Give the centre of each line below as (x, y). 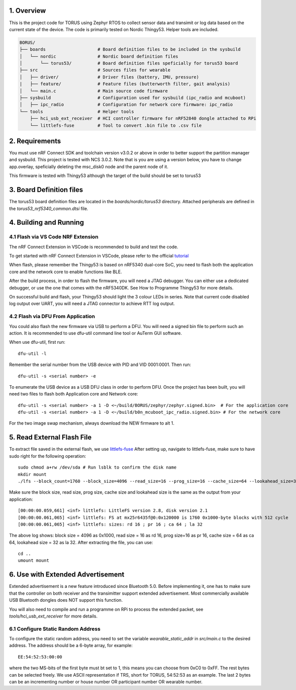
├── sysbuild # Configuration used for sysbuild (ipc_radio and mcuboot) (133, 98)
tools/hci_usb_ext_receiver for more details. (53, 616)
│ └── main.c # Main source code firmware (94, 91)
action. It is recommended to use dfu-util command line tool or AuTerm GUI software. (95, 333)
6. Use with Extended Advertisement (67, 575)
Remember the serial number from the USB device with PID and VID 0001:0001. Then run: (100, 364)
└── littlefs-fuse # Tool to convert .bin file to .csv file (116, 125)
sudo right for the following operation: (48, 456)
